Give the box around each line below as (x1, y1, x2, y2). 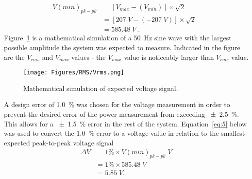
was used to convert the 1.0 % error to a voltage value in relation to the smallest (4, 128, 245, 138)
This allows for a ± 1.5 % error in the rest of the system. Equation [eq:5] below (4, 118, 247, 128)
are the (4, 52, 25, 62)
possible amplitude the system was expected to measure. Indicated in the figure (4, 42, 240, 53)
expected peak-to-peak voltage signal (4, 137, 114, 147)
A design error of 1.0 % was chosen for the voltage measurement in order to (4, 99, 230, 109)
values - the (71, 52, 106, 62)
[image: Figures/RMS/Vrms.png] (23, 69, 124, 76)
